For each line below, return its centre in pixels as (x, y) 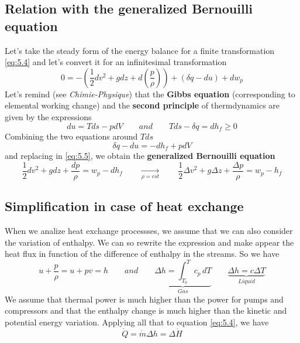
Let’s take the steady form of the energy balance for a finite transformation (140, 50)
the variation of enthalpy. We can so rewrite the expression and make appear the (149, 242)
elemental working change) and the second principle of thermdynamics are (142, 105)
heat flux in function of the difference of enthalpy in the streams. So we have (142, 254)
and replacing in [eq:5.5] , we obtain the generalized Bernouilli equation (140, 156)
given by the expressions (48, 116)
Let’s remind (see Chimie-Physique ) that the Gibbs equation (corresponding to (150, 94)
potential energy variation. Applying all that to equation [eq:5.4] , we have (137, 322)
